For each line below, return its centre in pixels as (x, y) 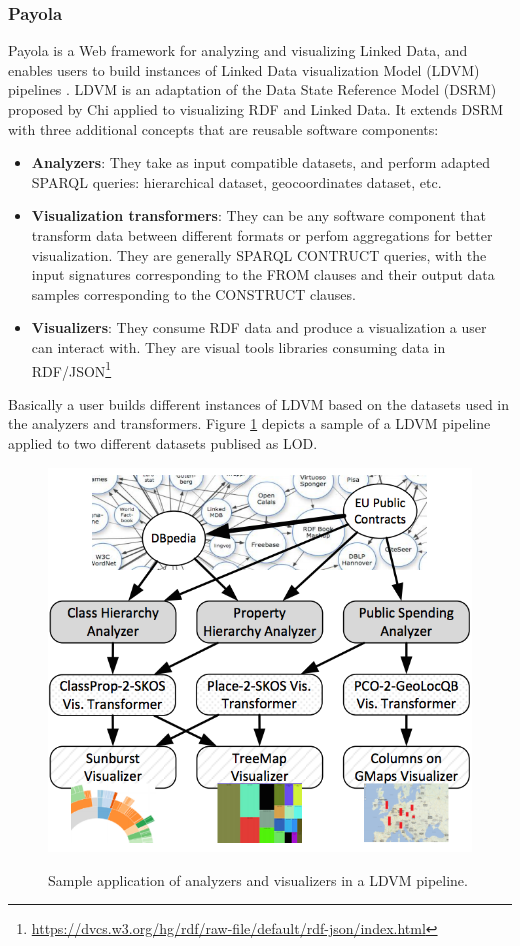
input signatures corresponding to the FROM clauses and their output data (263, 274)
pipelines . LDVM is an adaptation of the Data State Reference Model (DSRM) (252, 89)
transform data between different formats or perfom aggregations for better (262, 234)
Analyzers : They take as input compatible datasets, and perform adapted (261, 162)
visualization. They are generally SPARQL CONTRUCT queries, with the (259, 254)
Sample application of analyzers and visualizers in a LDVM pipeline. (258, 879)
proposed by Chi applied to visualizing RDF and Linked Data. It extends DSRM (256, 109)
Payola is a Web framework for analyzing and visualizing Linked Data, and (238, 50)
